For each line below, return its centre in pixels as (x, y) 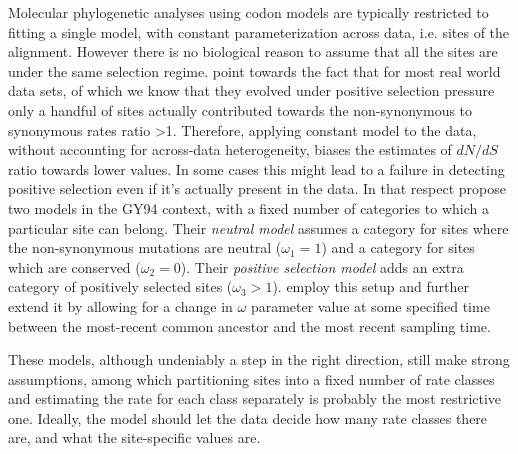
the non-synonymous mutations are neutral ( (145, 247)
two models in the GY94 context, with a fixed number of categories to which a (248, 207)
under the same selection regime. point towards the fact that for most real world (254, 70)
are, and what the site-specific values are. (134, 437)
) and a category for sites (398, 247)
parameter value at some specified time (370, 305)
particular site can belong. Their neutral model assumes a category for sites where (258, 227)
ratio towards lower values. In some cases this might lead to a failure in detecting (256, 168)
